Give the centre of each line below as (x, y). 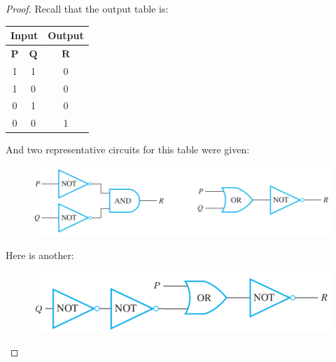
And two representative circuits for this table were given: (128, 149)
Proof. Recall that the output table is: (87, 8)
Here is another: (40, 255)
